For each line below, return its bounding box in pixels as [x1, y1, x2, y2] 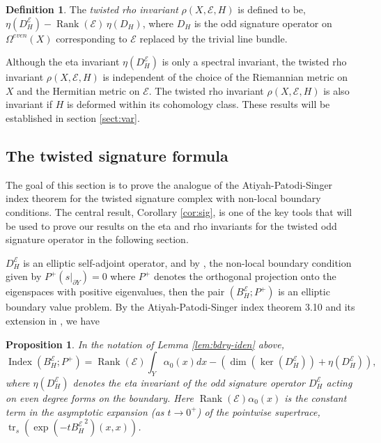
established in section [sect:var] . [6, 110, 140, 125]
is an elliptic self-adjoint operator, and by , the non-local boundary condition [23, 255, 352, 270]
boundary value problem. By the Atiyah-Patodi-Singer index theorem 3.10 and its [6, 300, 355, 314]
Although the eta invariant [6, 54, 120, 69]
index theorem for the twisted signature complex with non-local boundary [6, 191, 321, 205]
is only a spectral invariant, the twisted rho [162, 54, 347, 69]
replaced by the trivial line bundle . [139, 31, 288, 45]
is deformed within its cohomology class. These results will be [66, 97, 330, 111]
